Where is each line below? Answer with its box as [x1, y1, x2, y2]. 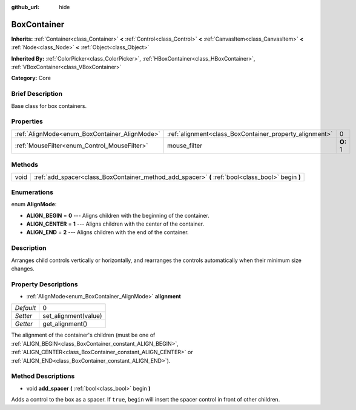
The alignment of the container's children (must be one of [11, 331, 156, 339]
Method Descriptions [11, 372, 75, 380]
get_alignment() [42, 320, 88, 328]
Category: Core [11, 75, 51, 82]
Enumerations [11, 188, 54, 197]
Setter [15, 312, 33, 320]
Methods [11, 161, 39, 169]
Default [15, 304, 36, 312]
